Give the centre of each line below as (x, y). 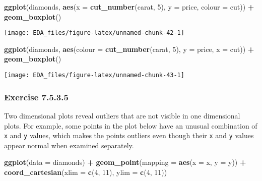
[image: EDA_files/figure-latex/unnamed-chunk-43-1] (94, 75)
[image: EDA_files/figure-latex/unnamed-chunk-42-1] (94, 33)
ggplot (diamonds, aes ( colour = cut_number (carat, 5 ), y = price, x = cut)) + (129, 49)
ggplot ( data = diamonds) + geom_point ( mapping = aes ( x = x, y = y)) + (125, 162)
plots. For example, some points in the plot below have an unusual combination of (131, 125)
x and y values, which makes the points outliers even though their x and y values (129, 135)
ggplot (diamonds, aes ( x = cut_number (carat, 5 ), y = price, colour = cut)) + (129, 7)
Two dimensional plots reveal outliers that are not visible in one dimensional (122, 115)
